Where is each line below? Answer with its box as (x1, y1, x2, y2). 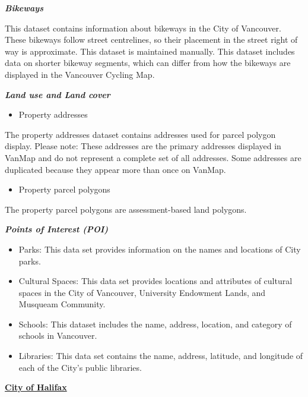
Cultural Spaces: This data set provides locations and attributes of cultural (18, 275, 293, 287)
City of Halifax (5, 381, 67, 393)
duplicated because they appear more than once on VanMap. (5, 163, 226, 175)
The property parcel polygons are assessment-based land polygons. (5, 203, 247, 215)
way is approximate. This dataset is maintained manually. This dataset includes (5, 45, 295, 57)
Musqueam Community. (18, 298, 106, 310)
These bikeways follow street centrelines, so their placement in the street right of (5, 33, 298, 46)
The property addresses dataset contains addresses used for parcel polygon (5, 128, 276, 140)
